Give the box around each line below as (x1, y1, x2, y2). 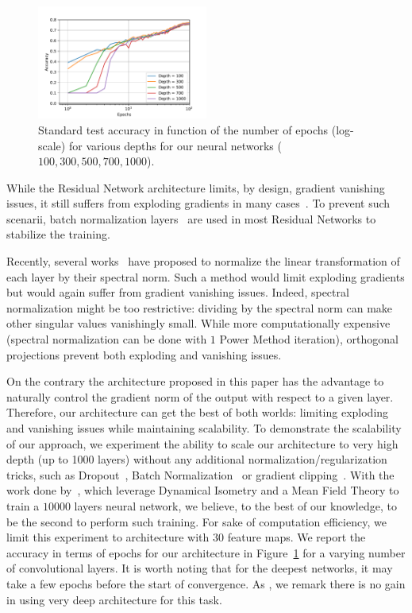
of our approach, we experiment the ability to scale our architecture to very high (6, 435, 399, 452)
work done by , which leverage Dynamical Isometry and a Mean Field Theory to (6, 482, 399, 499)
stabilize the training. (6, 226, 110, 242)
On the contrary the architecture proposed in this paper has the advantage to (6, 373, 384, 390)
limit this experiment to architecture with (6, 529, 210, 545)
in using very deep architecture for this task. (6, 591, 222, 607)
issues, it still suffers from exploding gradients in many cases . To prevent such (6, 195, 391, 211)
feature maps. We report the (227, 529, 366, 545)
